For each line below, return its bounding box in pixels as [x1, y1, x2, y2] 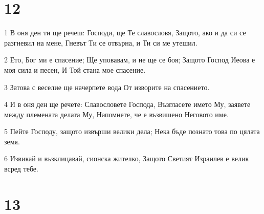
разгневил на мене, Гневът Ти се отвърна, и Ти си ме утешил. [4, 37, 197, 48]
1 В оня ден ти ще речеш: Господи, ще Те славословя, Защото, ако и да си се [4, 27, 246, 38]
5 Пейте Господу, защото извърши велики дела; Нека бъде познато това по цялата [4, 126, 260, 137]
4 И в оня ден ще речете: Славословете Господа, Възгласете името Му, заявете [4, 99, 251, 110]
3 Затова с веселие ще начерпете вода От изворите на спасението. [4, 81, 210, 92]
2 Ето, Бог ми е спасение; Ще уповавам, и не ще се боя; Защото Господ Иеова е [4, 54, 255, 65]
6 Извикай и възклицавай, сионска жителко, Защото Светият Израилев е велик [4, 153, 249, 164]
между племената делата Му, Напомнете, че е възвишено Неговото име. [4, 109, 229, 119]
